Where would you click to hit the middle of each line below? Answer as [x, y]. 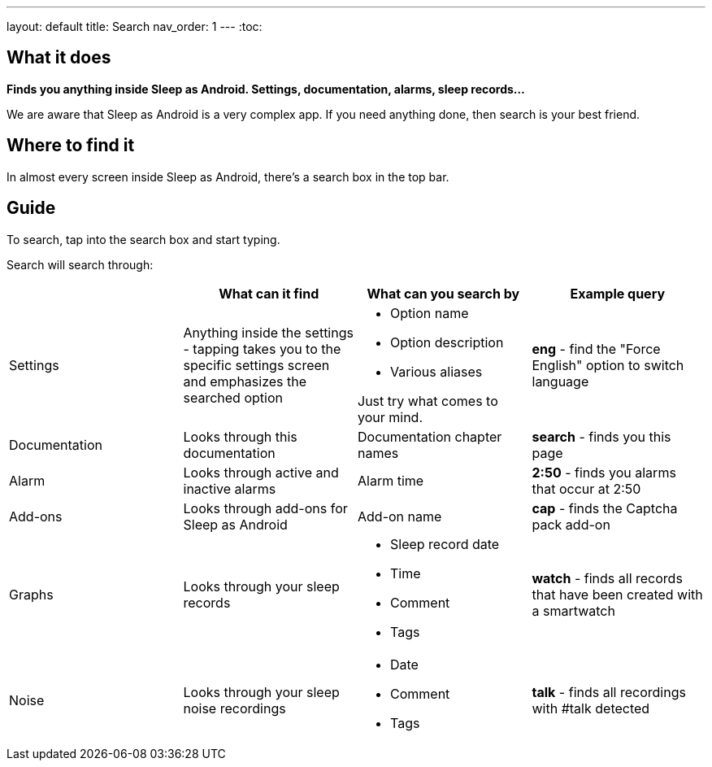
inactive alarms [230, 488]
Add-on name [400, 516]
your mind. [391, 417]
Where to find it [71, 146]
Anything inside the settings [268, 332]
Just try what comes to [428, 401]
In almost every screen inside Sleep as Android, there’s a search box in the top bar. [228, 176]
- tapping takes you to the [262, 349]
